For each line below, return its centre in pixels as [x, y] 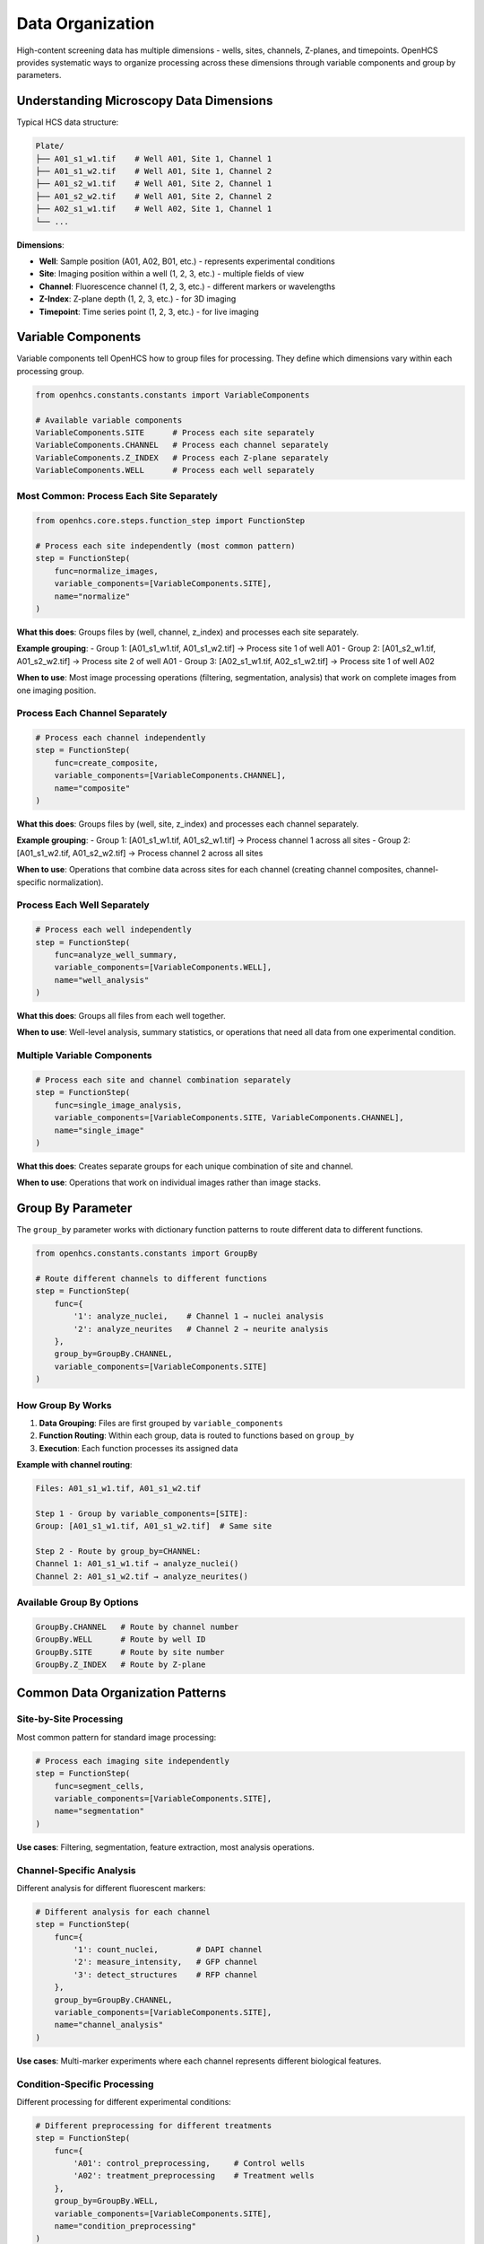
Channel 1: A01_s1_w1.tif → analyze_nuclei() [137, 1564]
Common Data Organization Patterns [121, 1693]
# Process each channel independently [121, 738]
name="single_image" [99, 1130]
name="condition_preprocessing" [125, 2226]
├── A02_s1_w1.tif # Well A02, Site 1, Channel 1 [154, 209]
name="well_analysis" [102, 980]
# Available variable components [109, 420]
